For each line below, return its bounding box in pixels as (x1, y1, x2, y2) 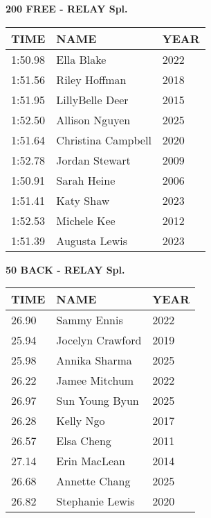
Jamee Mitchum (56, 372, 134, 389)
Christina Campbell (56, 131, 152, 148)
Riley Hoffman (56, 71, 127, 87)
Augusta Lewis (56, 232, 127, 249)
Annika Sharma (56, 352, 132, 369)
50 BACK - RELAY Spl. (6, 262, 125, 276)
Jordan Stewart (56, 151, 131, 168)
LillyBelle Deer (56, 91, 129, 108)
